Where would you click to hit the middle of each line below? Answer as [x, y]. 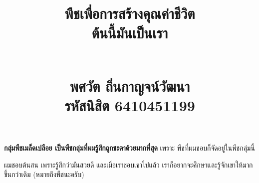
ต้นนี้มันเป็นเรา [130, 33]
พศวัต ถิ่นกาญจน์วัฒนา [130, 86]
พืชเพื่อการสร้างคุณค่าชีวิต [130, 13]
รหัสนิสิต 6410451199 [130, 105]
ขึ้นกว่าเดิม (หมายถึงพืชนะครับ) [44, 174]
